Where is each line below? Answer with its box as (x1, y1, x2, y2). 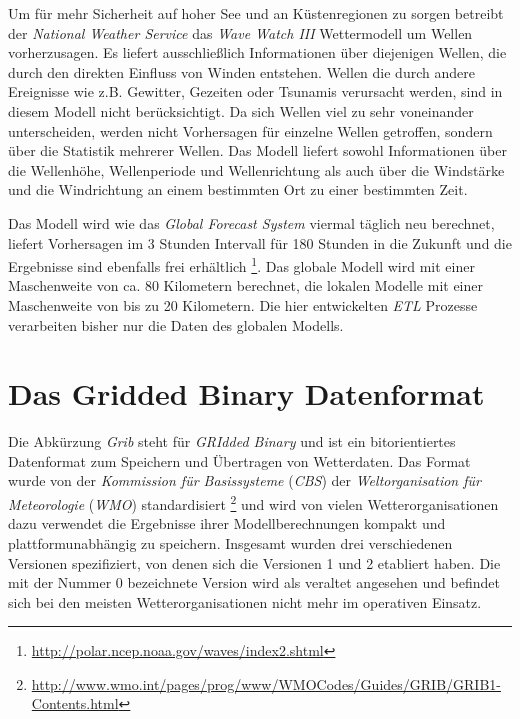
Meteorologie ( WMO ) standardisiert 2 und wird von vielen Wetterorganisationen (8, 491, 499, 514)
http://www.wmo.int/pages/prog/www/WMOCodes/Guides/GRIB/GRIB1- (31, 673, 501, 694)
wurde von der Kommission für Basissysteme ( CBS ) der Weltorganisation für (8, 470, 481, 491)
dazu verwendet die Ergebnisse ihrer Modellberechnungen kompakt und (8, 513, 446, 534)
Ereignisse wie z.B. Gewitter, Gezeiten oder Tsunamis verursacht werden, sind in (8, 81, 503, 102)
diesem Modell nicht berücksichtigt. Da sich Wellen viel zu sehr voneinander (8, 100, 474, 121)
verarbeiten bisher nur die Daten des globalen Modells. (8, 314, 344, 335)
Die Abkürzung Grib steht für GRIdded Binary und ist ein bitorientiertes (8, 431, 456, 452)
